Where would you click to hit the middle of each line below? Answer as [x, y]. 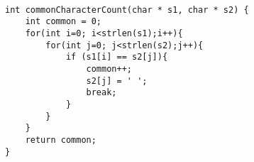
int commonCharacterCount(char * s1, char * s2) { [127, 10]
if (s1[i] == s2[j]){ [117, 57]
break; [101, 93]
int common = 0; [63, 22]
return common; [61, 140]
